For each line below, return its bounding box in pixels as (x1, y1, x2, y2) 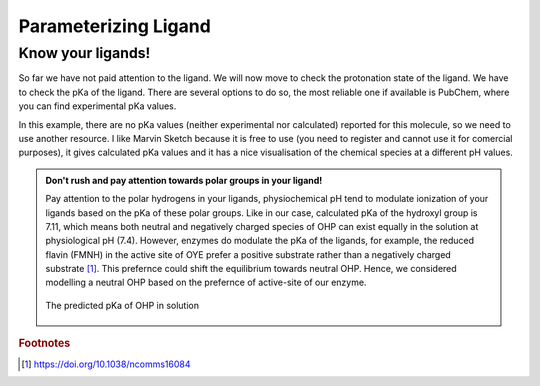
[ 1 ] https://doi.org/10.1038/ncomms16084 (21, 358, 191, 370)
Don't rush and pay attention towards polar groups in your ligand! (45, 174, 323, 186)
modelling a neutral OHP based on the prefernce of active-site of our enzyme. (45, 276, 367, 289)
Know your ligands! (18, 44, 151, 62)
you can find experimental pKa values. (18, 100, 177, 112)
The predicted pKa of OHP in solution (45, 299, 200, 311)
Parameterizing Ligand (18, 15, 212, 37)
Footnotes (18, 336, 71, 350)
